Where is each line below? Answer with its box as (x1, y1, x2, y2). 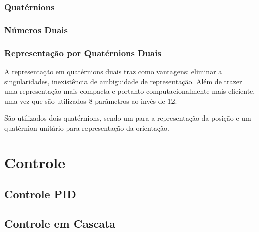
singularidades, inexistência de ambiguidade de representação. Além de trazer (4, 76, 242, 86)
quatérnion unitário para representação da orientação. (4, 122, 169, 133)
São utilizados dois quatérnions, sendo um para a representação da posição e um (4, 112, 251, 123)
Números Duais (4, 23, 68, 36)
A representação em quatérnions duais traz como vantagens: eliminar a (4, 66, 222, 76)
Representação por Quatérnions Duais (4, 46, 161, 59)
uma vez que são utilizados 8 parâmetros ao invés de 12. (4, 95, 177, 106)
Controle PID (4, 186, 76, 202)
